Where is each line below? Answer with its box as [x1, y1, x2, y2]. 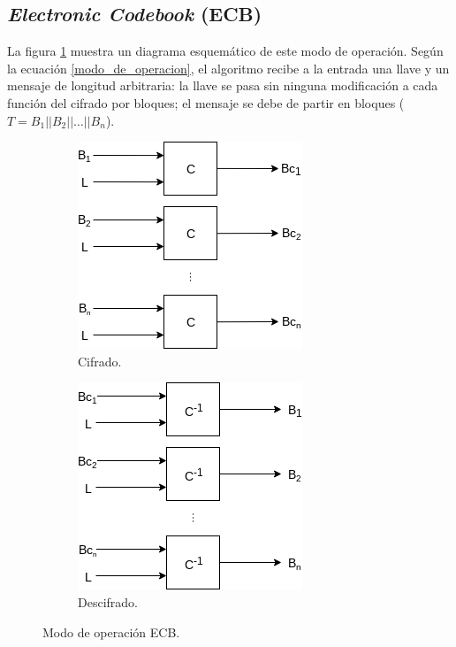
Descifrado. [78, 592, 138, 611]
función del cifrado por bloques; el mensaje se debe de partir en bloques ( [7, 93, 405, 112]
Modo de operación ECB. [42, 622, 180, 641]
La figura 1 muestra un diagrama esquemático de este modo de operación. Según [7, 42, 444, 60]
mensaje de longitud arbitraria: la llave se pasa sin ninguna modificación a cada [7, 76, 438, 95]
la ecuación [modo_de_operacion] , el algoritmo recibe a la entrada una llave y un [7, 58, 450, 77]
